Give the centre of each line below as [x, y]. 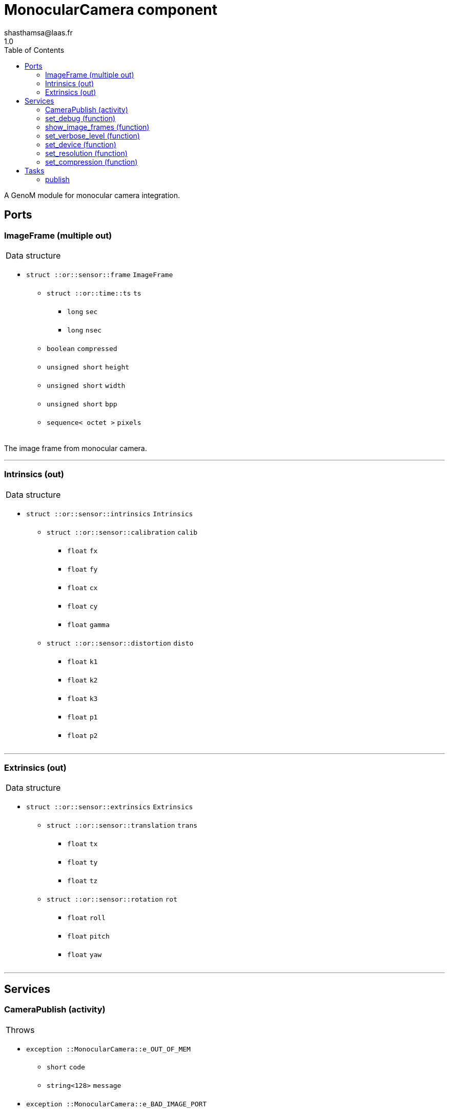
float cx [83, 588]
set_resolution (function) [86, 153]
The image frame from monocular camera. [76, 448]
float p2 [83, 735]
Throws [20, 1030]
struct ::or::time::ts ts [94, 293]
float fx [83, 551]
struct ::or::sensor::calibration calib [122, 532]
